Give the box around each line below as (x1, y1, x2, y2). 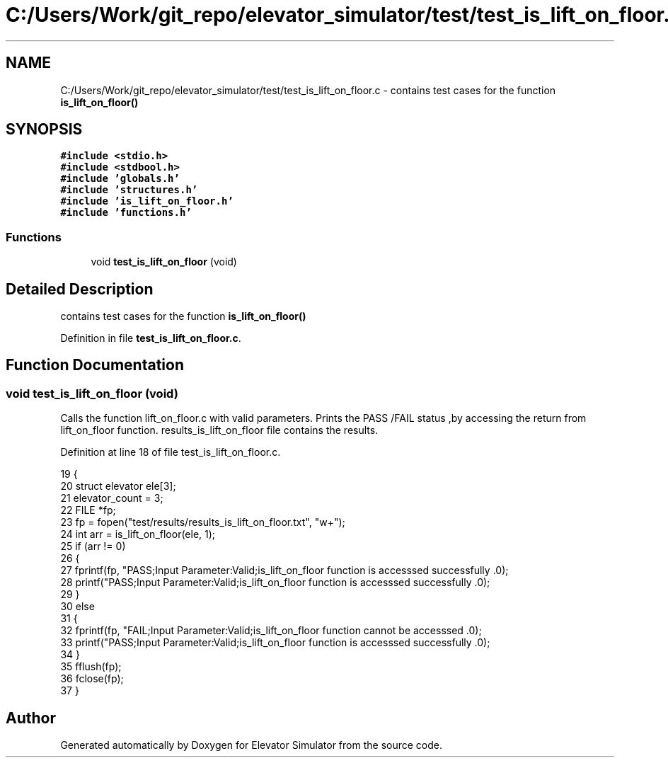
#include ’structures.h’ (60, 184, 198, 196)
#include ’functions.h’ (60, 207, 192, 219)
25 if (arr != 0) (60, 540, 126, 553)
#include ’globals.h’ (60, 173, 180, 185)
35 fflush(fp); (60, 660, 122, 673)
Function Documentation (6, 356, 184, 374)
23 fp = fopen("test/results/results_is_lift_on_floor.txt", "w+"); (60, 516, 345, 529)
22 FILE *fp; (60, 504, 116, 517)
